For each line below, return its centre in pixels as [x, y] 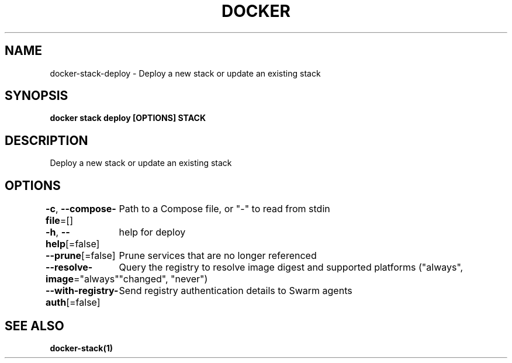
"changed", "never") [163, 279]
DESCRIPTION [46, 140]
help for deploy [152, 232]
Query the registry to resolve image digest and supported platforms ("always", [291, 267]
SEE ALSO [34, 326]
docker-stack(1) [82, 348]
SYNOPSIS [37, 96]
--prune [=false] [81, 256]
